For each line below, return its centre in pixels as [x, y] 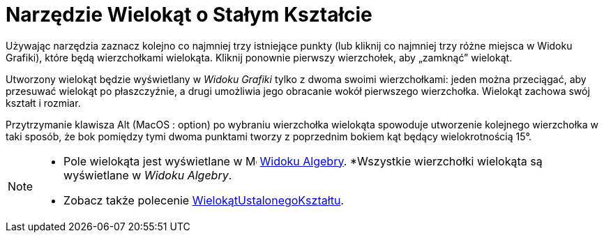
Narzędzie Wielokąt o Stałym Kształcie [189, 15]
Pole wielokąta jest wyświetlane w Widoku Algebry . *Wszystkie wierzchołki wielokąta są [303, 161]
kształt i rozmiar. [43, 103]
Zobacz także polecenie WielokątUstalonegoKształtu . [204, 200]
